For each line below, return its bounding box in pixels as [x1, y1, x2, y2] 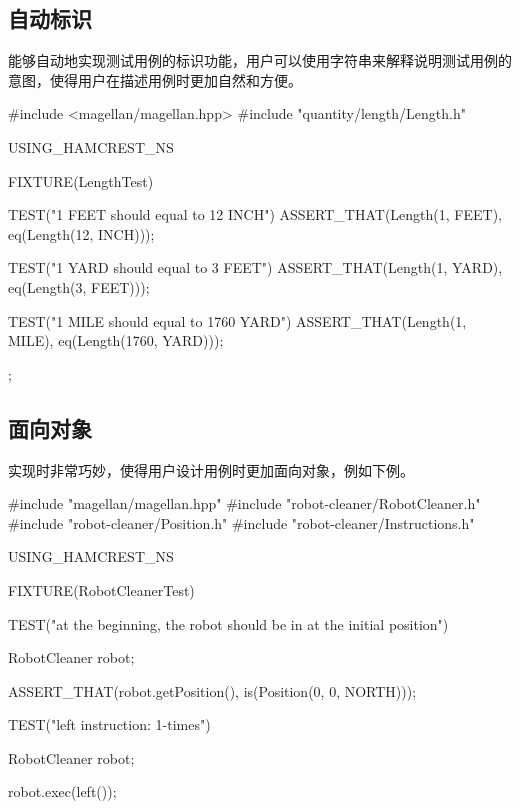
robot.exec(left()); [8, 781, 117, 802]
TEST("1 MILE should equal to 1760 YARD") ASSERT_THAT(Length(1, [8, 310, 467, 331]
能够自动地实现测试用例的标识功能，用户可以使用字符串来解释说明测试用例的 [8, 50, 512, 71]
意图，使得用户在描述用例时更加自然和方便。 [8, 69, 302, 90]
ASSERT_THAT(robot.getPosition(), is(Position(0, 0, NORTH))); [8, 680, 417, 701]
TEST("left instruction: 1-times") [8, 714, 211, 735]
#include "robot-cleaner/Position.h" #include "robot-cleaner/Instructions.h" [8, 512, 475, 533]
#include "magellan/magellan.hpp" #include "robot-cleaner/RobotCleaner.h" [8, 493, 481, 514]
